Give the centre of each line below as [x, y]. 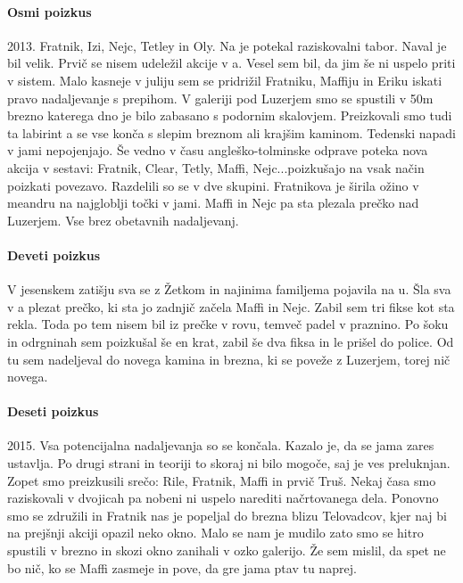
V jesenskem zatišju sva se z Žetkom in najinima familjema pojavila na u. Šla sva [229, 289]
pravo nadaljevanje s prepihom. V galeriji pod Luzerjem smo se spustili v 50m [220, 98]
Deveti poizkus [54, 255]
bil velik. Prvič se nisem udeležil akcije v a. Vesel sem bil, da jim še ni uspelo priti [231, 63]
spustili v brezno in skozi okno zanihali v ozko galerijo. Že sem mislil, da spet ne [227, 550]
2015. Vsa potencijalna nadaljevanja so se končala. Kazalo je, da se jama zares [221, 445]
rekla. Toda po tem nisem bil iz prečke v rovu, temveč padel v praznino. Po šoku [228, 324]
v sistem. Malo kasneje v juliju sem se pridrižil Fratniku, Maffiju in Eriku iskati [225, 80]
